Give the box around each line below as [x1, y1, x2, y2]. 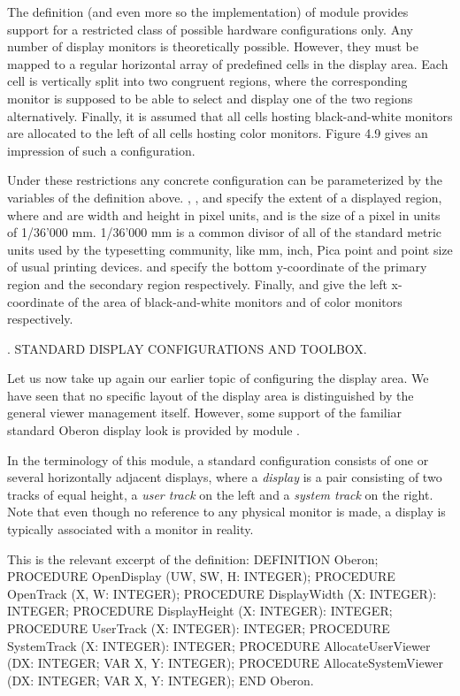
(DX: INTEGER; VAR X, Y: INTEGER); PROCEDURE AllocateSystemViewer [7, 654, 444, 672]
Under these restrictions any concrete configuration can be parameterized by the [7, 171, 443, 189]
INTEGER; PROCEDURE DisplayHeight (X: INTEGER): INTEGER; [7, 601, 393, 620]
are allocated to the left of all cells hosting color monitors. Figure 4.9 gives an [7, 124, 428, 142]
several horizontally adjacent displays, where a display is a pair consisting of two [7, 468, 442, 486]
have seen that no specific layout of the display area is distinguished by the [7, 386, 414, 404]
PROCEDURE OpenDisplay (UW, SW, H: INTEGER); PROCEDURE [7, 567, 395, 585]
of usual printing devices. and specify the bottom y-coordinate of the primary [7, 257, 427, 276]
